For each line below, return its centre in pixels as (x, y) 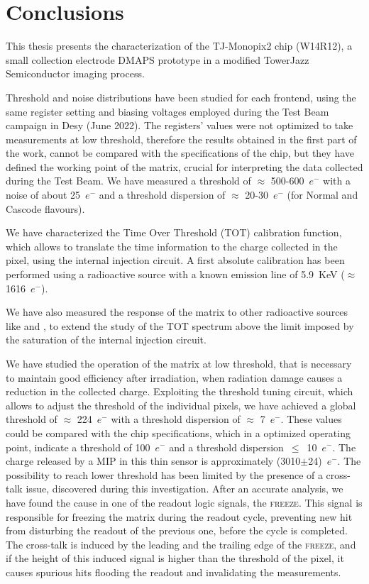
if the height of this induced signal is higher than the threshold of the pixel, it (175, 558)
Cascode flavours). (45, 208)
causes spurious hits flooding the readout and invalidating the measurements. (174, 572)
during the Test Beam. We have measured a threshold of (128, 181)
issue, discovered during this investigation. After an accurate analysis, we (184, 489)
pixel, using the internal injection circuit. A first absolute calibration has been (175, 260)
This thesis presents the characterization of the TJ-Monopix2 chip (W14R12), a (179, 46)
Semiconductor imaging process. (75, 73)
